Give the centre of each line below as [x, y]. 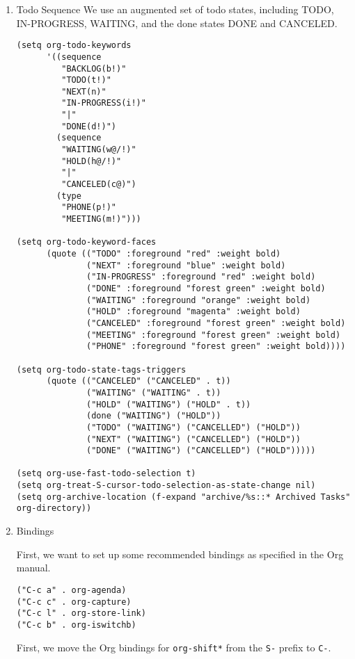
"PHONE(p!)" [89, 208]
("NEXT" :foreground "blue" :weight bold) [186, 265]
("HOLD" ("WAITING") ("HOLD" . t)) [169, 404]
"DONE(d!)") [89, 126]
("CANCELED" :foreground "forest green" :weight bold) [216, 323]
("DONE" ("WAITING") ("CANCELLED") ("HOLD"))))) [201, 451]
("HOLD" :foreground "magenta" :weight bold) [194, 312]
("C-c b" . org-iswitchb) [76, 625]
